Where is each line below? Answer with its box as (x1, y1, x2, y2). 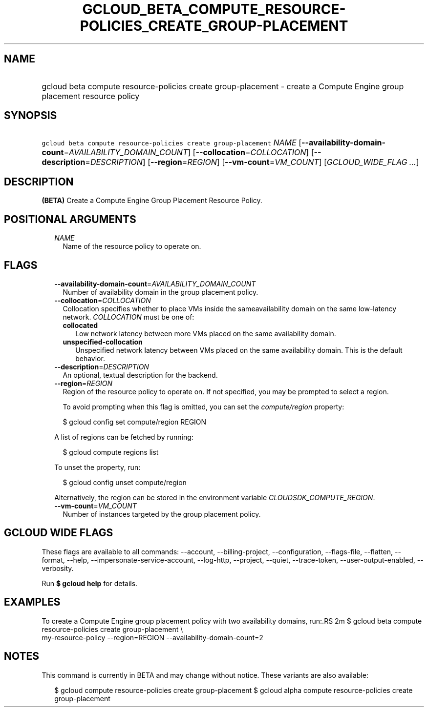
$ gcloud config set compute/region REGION (63, 417, 207, 426)
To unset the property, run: (54, 463, 141, 471)
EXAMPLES (4, 596, 61, 609)
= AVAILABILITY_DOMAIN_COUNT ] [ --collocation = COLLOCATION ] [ (64, 147, 314, 158)
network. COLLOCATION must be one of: (63, 312, 194, 321)
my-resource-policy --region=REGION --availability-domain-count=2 (42, 633, 263, 642)
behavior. (75, 354, 105, 363)
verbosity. (42, 564, 74, 572)
